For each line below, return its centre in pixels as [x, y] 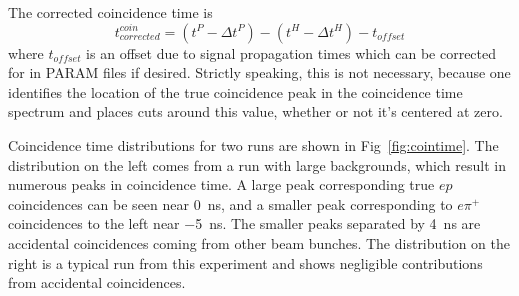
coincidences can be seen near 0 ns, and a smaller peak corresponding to [230, 203]
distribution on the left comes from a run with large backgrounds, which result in [257, 164]
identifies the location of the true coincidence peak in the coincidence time [235, 91]
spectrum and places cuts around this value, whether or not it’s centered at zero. [255, 111]
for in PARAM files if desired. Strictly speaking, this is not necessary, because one [259, 72]
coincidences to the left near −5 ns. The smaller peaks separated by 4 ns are [244, 223]
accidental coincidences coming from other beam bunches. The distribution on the [259, 242]
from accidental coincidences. [97, 282]
